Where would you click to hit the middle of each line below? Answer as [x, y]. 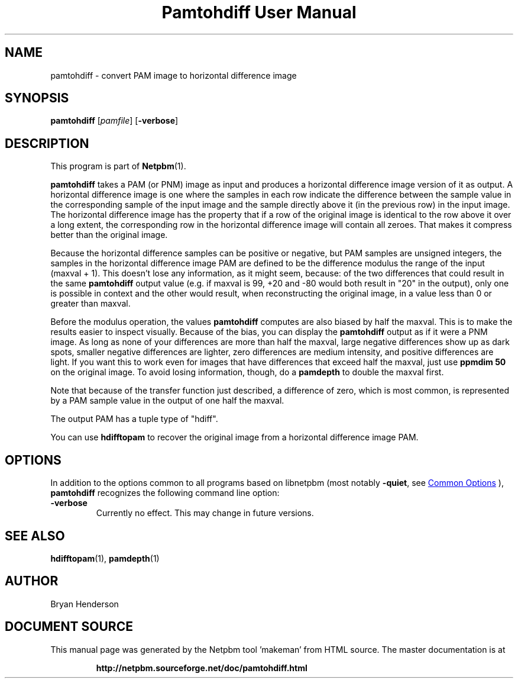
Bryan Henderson [85, 604]
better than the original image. [109, 235]
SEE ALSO [35, 536]
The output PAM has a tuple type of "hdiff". [134, 419]
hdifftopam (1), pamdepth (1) [105, 558]
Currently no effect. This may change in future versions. [205, 513]
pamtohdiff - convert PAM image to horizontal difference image [174, 75]
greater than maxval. [90, 304]
